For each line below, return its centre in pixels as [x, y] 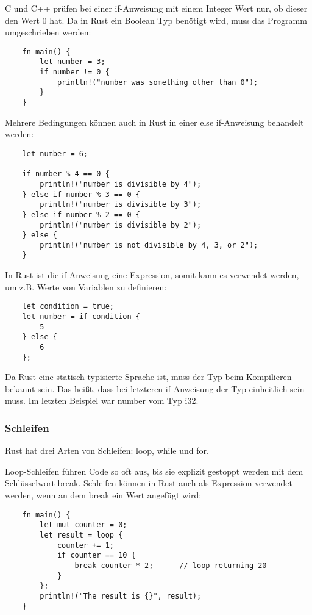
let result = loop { [81, 535]
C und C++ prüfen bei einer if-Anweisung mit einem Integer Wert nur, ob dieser [156, 8]
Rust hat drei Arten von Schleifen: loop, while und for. [107, 451]
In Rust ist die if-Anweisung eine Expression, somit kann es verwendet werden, [152, 275]
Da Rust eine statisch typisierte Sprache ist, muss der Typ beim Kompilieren [148, 377]
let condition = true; [68, 307]
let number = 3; [73, 62]
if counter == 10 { [96, 556]
